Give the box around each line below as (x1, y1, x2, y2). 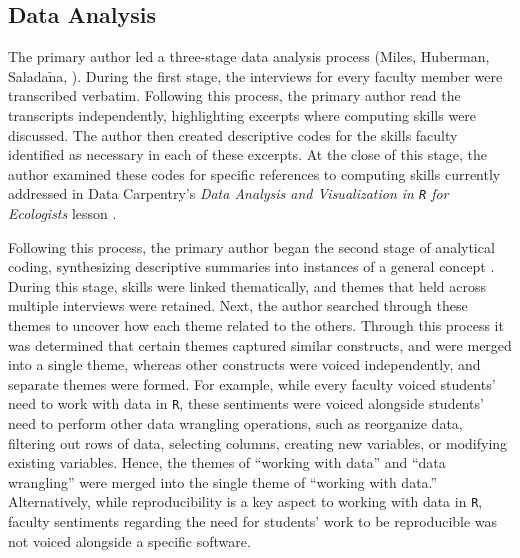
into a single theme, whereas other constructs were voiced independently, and (8, 354, 481, 375)
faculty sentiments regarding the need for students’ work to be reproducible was (8, 511, 498, 532)
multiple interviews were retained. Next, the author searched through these (8, 295, 468, 316)
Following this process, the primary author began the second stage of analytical (8, 236, 495, 257)
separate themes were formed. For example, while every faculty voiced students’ (8, 373, 496, 394)
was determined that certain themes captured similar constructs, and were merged (8, 334, 512, 355)
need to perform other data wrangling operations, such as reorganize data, (8, 413, 463, 434)
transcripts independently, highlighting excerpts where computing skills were (8, 104, 477, 125)
